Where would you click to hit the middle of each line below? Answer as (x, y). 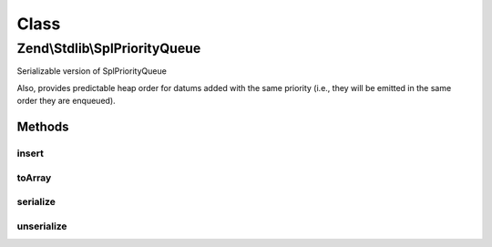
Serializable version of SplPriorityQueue (92, 71)
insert (31, 153)
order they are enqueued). (66, 101)
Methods (43, 126)
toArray (34, 178)
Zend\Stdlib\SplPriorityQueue (109, 48)
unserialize (42, 226)
